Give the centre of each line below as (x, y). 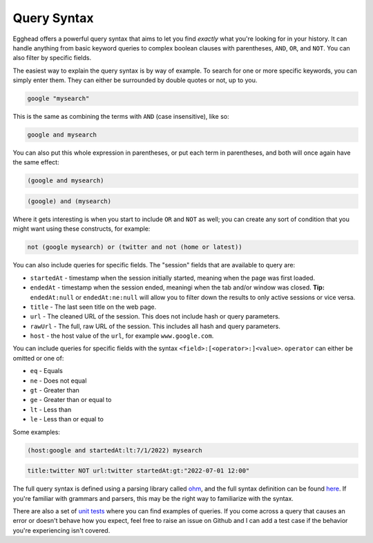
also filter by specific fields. (52, 58)
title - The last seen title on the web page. (93, 307)
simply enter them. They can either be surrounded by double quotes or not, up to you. (135, 80)
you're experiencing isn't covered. (61, 530)
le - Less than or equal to (67, 419)
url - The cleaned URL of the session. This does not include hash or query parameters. (155, 316)
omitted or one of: (38, 358)
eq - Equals (47, 371)
